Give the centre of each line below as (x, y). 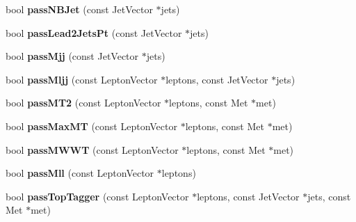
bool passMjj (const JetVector (72, 56)
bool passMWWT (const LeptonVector (92, 149)
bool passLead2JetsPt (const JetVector (94, 32)
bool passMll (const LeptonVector (80, 173)
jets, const (329, 196)
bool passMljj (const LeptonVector (82, 79)
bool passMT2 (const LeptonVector (83, 103)
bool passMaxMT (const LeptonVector (91, 126)
